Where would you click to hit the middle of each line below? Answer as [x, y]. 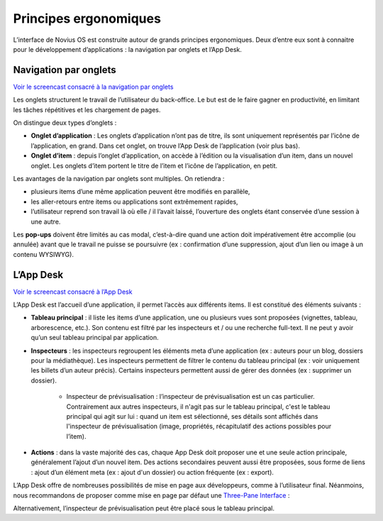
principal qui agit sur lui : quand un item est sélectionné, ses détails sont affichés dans [192, 416]
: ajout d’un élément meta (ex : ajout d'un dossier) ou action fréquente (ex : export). [152, 472]
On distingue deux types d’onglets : [65, 123]
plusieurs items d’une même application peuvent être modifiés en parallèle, [140, 192]
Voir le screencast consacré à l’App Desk [73, 292]
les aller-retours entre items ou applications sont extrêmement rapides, [134, 202]
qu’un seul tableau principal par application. [95, 338]
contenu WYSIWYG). [44, 254]
